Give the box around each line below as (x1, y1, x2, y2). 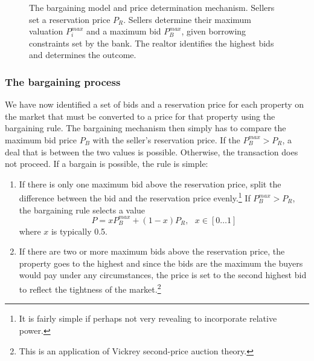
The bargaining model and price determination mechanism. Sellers (29, 1, 275, 13)
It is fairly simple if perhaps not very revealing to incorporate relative (19, 312, 277, 325)
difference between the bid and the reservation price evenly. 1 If (19, 190, 251, 204)
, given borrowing (181, 25, 246, 37)
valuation (29, 25, 63, 37)
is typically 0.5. (51, 224, 107, 237)
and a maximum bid (86, 25, 161, 37)
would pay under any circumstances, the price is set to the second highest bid (19, 268, 307, 281)
